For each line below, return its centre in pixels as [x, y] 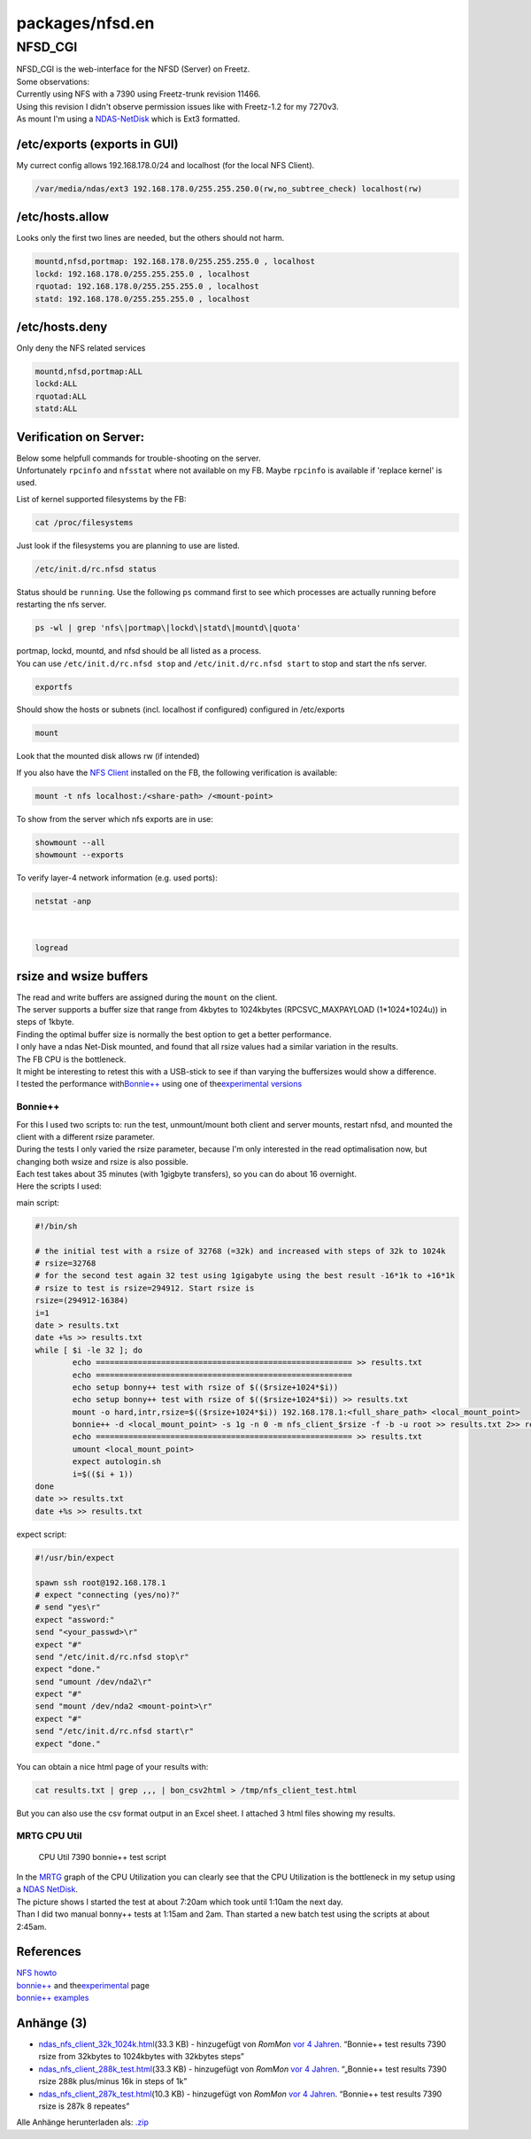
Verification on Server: [81, 437]
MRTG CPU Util [49, 1836]
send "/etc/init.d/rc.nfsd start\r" [115, 1731]
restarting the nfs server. [62, 604]
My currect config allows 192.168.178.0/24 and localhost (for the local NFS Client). [165, 165]
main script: [38, 1202]
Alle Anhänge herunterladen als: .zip [83, 2122]
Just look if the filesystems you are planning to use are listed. [128, 546]
